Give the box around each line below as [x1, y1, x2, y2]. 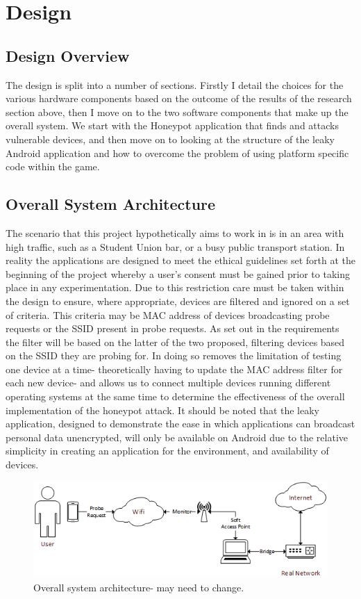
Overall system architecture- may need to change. [33, 580, 244, 594]
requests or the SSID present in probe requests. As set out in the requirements [6, 321, 339, 336]
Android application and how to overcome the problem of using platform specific [6, 145, 349, 160]
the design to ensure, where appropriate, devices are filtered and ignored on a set [6, 293, 350, 308]
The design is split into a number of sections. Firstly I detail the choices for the [6, 77, 344, 92]
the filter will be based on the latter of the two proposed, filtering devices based [6, 334, 345, 349]
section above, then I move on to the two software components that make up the [6, 104, 349, 119]
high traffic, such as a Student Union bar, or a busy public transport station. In [6, 239, 345, 254]
